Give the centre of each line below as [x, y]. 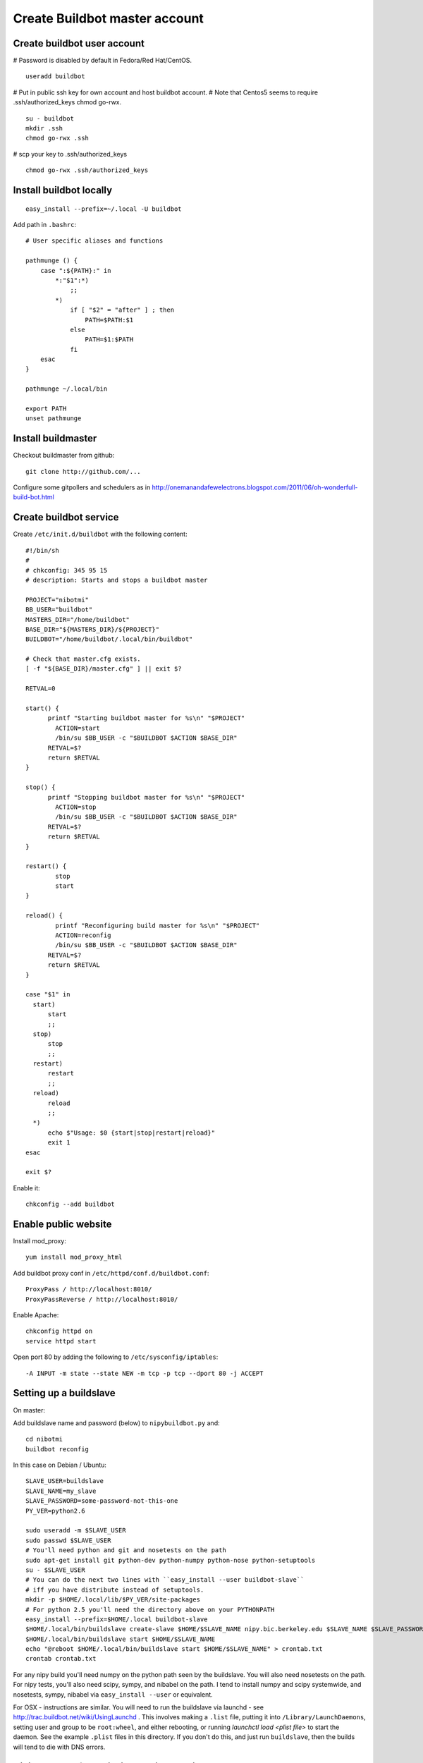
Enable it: [26, 1188]
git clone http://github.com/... [83, 471]
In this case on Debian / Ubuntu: [60, 1465]
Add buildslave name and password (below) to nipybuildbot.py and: [116, 1423]
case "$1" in [48, 995]
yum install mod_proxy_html [74, 1257]
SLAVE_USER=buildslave [65, 1481]
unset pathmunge [54, 419]
